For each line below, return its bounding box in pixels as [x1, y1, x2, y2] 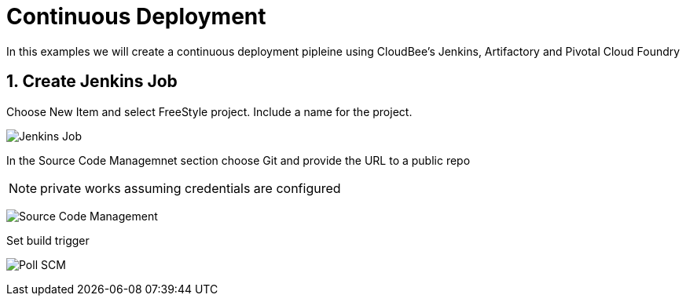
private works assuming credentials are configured [40, 180, 341, 196]
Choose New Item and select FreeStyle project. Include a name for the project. [6, 104, 413, 118]
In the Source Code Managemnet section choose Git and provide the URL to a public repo [6, 153, 471, 167]
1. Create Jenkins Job [6, 71, 178, 92]
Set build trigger [6, 233, 90, 247]
